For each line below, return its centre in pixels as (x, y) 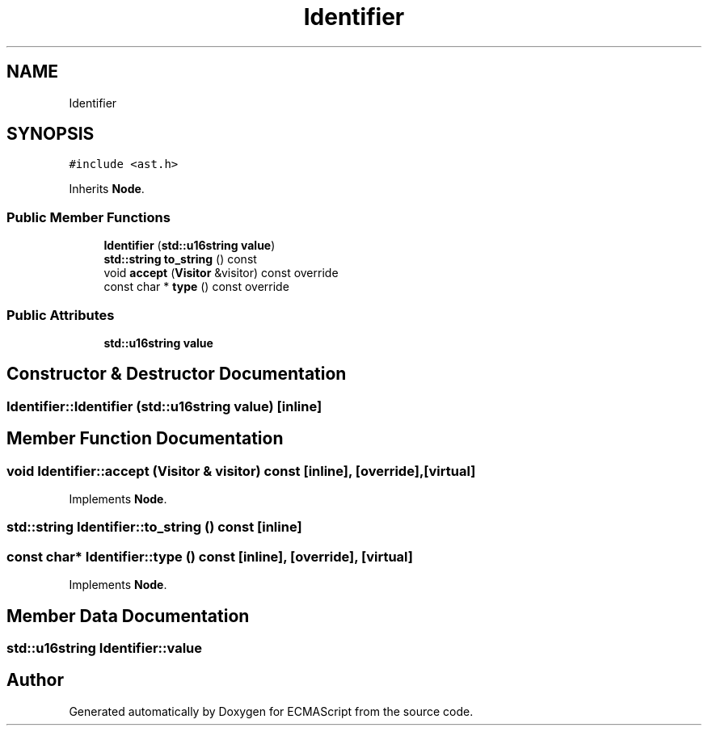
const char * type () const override (196, 287)
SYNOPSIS (51, 134)
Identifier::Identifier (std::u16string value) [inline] (164, 406)
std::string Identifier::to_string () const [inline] (154, 527)
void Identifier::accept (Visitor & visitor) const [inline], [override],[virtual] (241, 471)
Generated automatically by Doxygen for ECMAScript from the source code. (271, 711)
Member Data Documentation (128, 616)
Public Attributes (61, 315)
